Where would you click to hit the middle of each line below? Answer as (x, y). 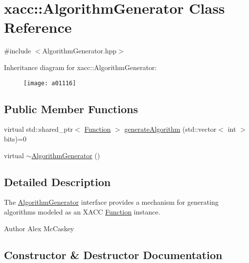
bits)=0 (15, 138)
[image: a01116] (50, 83)
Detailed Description (57, 181)
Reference (38, 27)
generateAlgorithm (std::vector (170, 129)
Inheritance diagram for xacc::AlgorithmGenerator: (80, 67)
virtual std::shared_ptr (39, 129)
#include (18, 51)
